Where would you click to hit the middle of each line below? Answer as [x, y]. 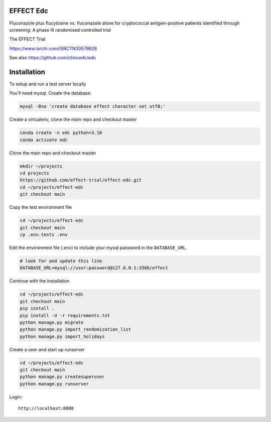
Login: [16, 397]
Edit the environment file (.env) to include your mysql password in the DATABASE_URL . [98, 247]
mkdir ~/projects [41, 166]
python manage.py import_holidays [62, 336]
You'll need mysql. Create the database [50, 93]
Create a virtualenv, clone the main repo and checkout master [73, 119]
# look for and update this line [61, 261]
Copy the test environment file [41, 207]
